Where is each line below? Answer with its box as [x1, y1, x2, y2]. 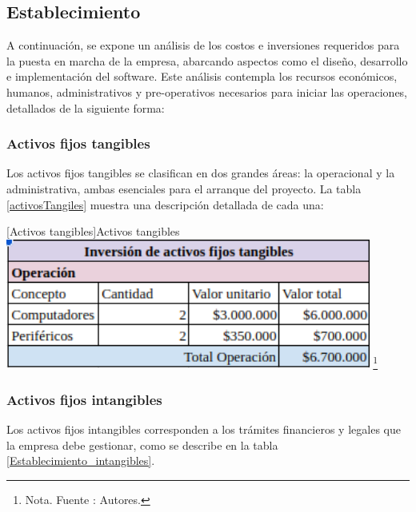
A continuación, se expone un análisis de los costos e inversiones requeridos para [6, 37, 400, 54]
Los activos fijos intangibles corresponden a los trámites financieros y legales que [6, 420, 401, 437]
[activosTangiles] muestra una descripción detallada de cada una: [6, 196, 324, 212]
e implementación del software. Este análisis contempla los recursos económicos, [6, 68, 398, 85]
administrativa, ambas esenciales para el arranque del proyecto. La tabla [6, 180, 362, 196]
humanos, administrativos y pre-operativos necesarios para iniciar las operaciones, [6, 83, 408, 100]
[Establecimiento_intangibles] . [6, 452, 155, 469]
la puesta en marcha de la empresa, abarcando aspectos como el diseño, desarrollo [6, 52, 408, 69]
